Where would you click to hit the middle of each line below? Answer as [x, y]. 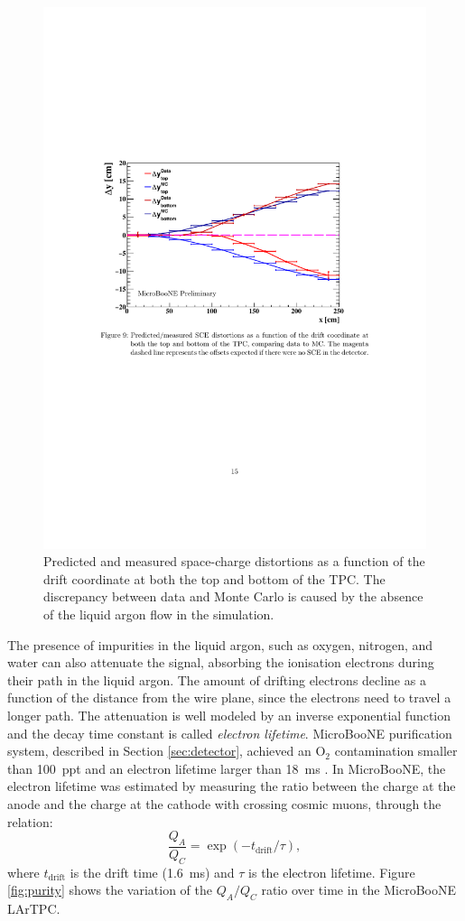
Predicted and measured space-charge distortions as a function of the [234, 561]
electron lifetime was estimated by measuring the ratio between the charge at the [232, 786]
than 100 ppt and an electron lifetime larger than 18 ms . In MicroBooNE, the [227, 768]
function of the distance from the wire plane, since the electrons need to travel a [229, 698]
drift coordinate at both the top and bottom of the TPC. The [214, 578]
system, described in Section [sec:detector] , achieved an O [167, 751]
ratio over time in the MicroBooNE [358, 890]
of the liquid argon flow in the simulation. [159, 614]
